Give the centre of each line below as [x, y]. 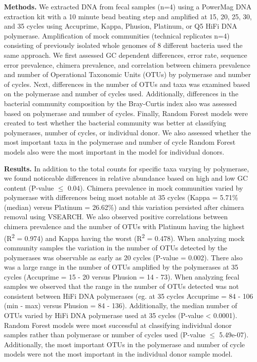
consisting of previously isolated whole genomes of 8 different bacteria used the [123, 45]
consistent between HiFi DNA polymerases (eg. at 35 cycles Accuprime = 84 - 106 [128, 296]
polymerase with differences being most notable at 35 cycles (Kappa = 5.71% [121, 197]
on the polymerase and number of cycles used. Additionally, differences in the [121, 94]
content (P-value [29, 187]
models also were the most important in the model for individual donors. [114, 151]
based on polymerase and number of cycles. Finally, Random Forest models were [126, 113]
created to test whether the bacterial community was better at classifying [115, 123]
